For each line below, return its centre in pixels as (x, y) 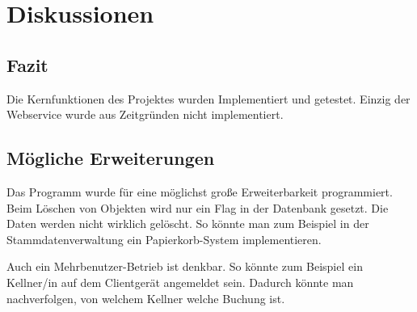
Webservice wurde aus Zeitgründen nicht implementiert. (145, 114)
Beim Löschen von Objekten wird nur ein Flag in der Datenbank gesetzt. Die (198, 207)
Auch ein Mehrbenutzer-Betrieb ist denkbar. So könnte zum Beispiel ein (185, 266)
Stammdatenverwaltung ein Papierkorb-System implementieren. (164, 239)
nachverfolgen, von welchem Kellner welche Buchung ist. (146, 298)
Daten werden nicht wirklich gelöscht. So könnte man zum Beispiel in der (188, 223)
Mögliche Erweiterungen (111, 158)
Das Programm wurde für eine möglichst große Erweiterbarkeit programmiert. (200, 191)
